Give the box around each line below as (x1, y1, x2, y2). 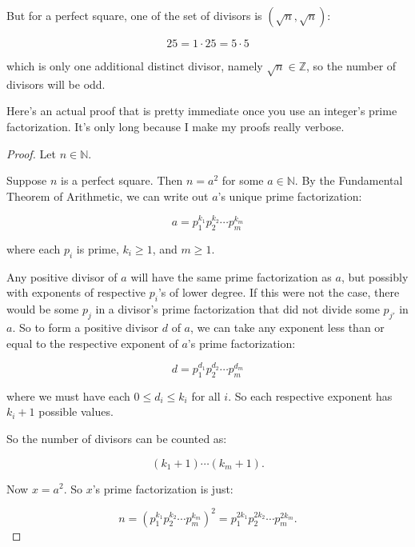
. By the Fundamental (294, 172, 403, 189)
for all (191, 387, 221, 404)
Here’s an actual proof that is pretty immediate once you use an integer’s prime (6, 102, 397, 119)
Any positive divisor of (6, 268, 118, 285)
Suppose (6, 172, 47, 189)
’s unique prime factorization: (217, 187, 362, 204)
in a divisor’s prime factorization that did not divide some (95, 301, 380, 317)
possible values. (38, 403, 114, 420)
